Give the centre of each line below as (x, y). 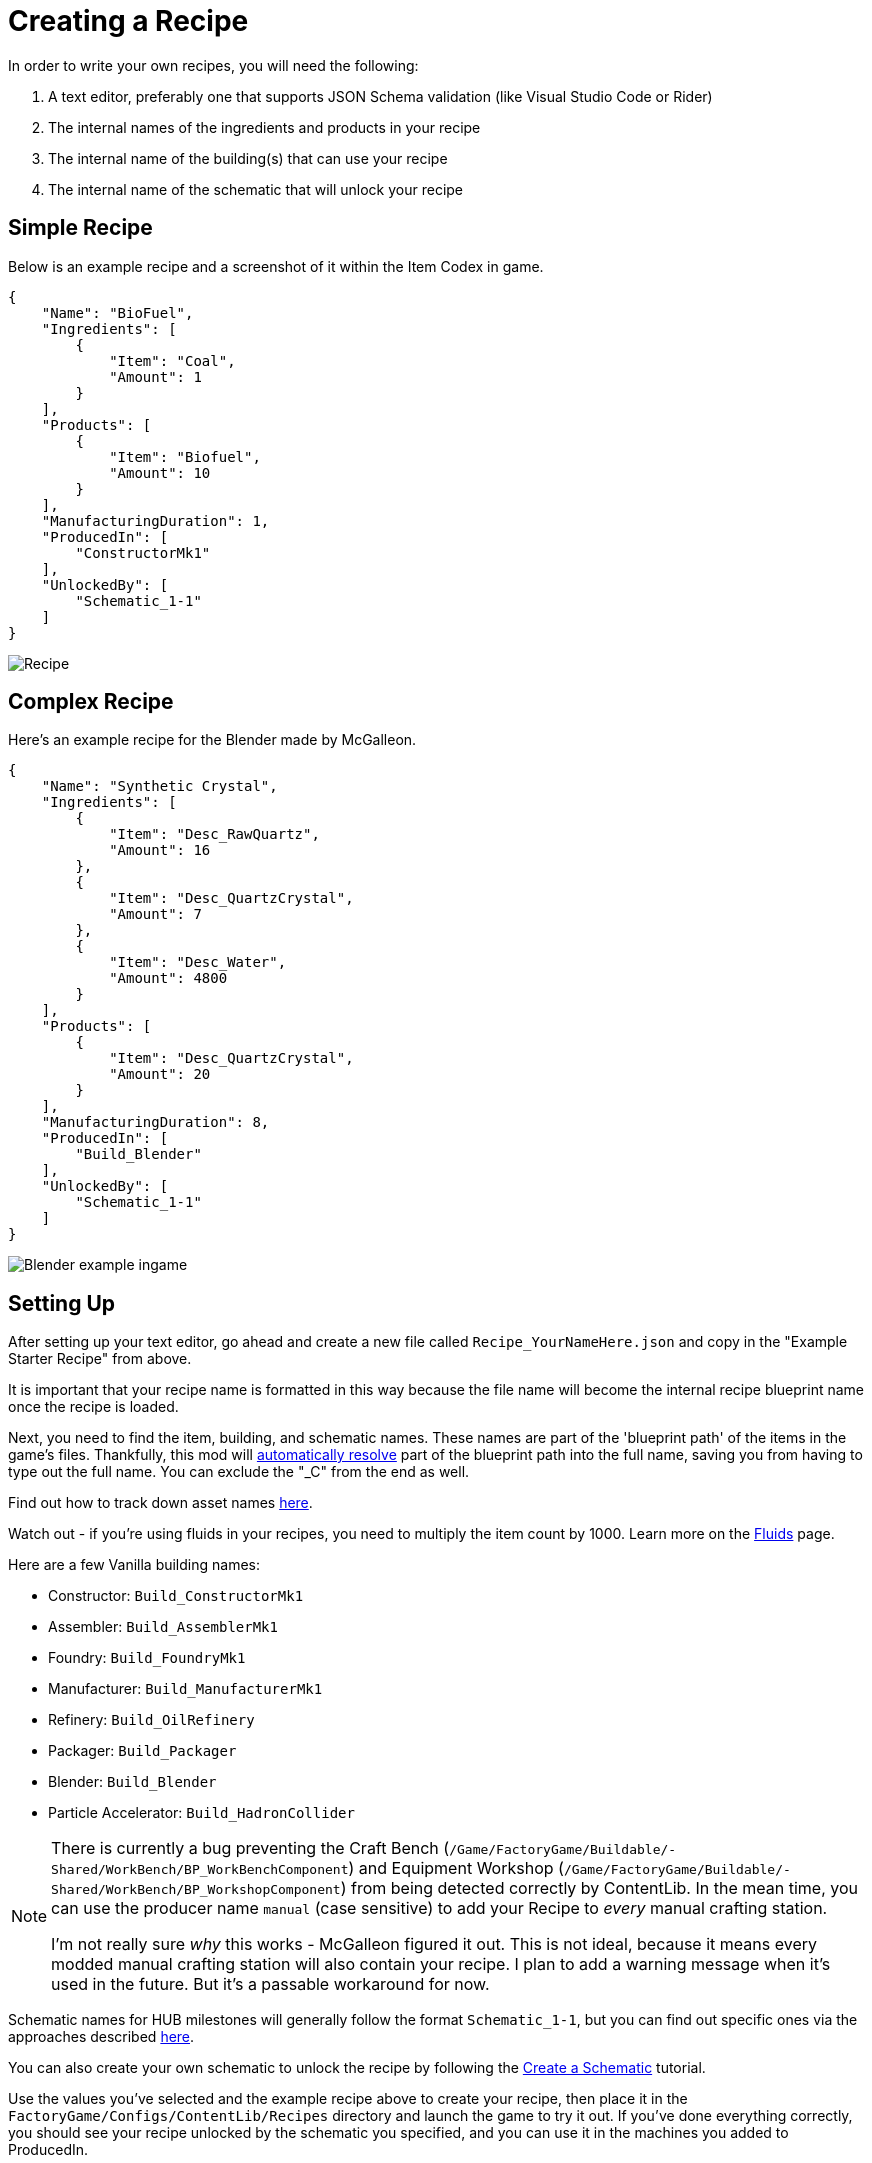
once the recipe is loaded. (93, 1407)
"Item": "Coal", (172, 360)
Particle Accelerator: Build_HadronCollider (201, 1813)
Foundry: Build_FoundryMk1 (147, 1658)
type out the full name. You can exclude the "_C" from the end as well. (239, 1472)
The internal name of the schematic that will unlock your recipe (256, 189)
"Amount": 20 (160, 1074)
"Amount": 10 (160, 472)
